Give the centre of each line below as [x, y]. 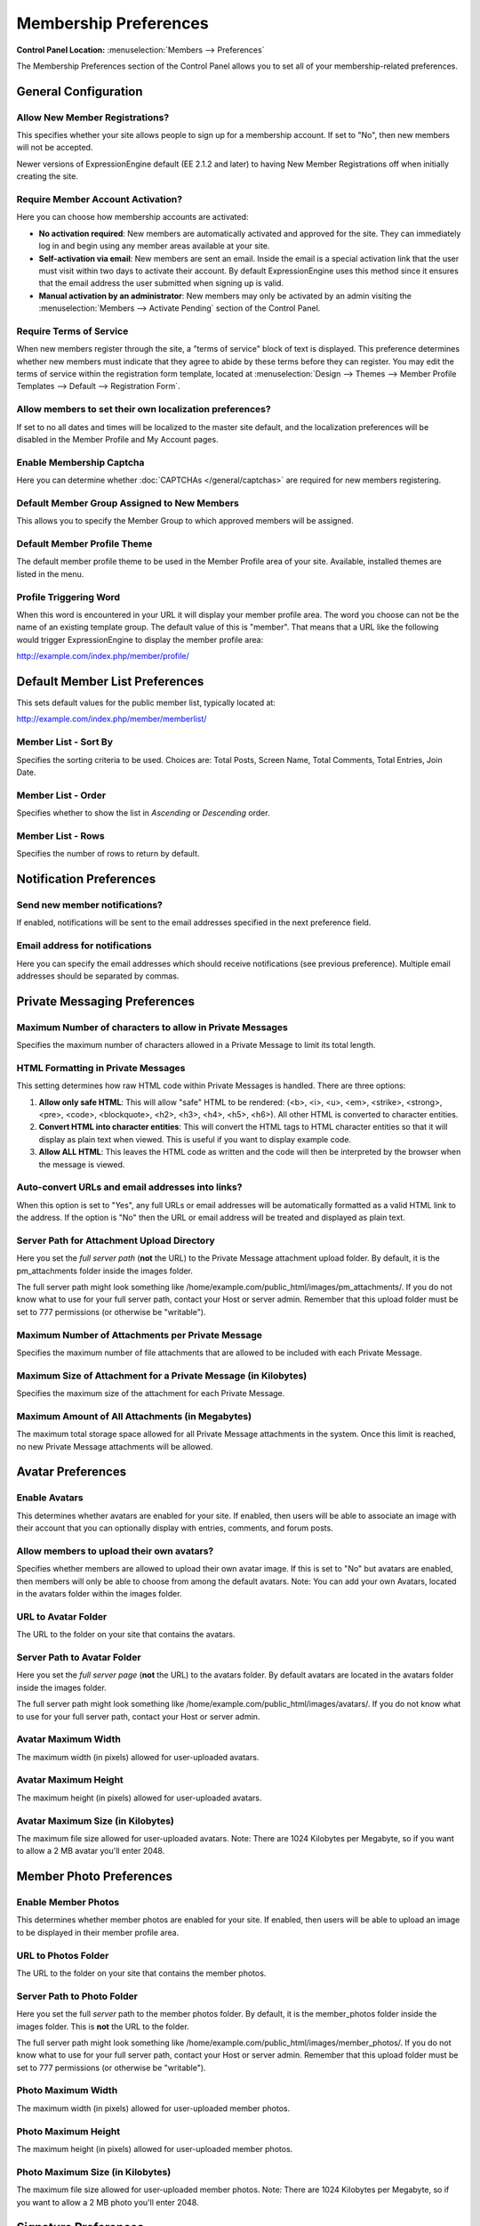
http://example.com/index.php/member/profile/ [103, 656]
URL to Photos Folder [63, 1955]
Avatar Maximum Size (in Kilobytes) [96, 1821]
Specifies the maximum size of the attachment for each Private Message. [151, 1393]
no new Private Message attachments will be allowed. [115, 1446]
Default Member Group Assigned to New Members [128, 503]
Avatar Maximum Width [69, 1739]
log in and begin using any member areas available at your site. [154, 246]
